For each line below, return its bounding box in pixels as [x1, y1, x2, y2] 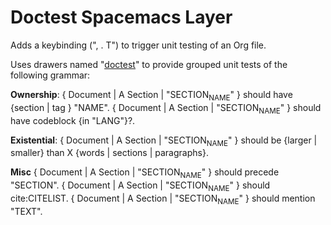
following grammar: [10, 69, 91, 81]
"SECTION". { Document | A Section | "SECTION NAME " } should [10, 179, 271, 193]
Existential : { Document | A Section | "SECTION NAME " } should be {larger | [10, 134, 318, 148]
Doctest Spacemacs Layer [10, 6, 233, 29]
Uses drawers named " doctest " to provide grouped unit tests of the [10, 58, 288, 70]
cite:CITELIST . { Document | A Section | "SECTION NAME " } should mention [10, 192, 316, 206]
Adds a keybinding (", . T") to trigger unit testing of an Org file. [10, 39, 267, 51]
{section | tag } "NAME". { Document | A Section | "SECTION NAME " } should [10, 101, 322, 116]
